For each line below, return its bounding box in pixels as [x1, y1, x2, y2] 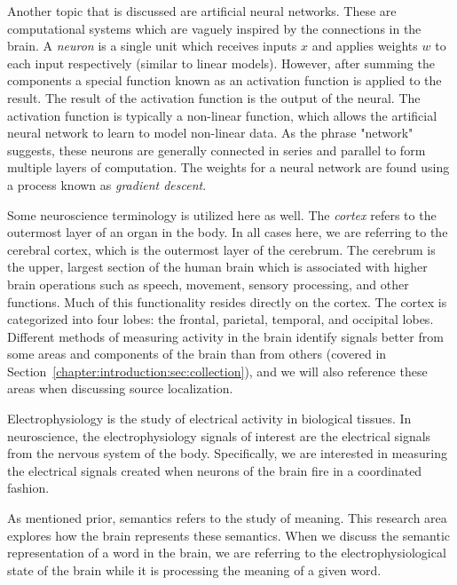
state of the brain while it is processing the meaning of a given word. [7, 560, 382, 579]
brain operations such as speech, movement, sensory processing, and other [7, 274, 409, 293]
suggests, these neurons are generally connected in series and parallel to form [7, 140, 426, 159]
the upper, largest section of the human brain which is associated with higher [7, 257, 428, 276]
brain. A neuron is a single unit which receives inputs [7, 36, 297, 55]
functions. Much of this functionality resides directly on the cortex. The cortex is [7, 292, 447, 311]
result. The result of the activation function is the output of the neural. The [7, 88, 421, 107]
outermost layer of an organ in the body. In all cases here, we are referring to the [7, 223, 448, 241]
